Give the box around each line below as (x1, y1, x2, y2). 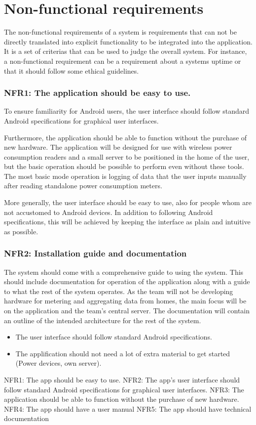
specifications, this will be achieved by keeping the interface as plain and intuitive (4, 216, 251, 227)
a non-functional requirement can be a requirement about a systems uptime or (4, 55, 241, 66)
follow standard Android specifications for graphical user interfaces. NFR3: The (4, 384, 244, 394)
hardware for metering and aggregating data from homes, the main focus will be (4, 296, 247, 306)
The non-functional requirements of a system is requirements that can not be (4, 27, 237, 37)
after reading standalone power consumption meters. (4, 180, 162, 191)
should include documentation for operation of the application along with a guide (4, 276, 250, 287)
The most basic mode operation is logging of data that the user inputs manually (4, 170, 247, 181)
